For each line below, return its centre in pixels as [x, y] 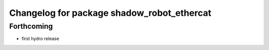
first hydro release [40, 39]
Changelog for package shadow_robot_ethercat [110, 13]
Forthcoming [31, 26]
